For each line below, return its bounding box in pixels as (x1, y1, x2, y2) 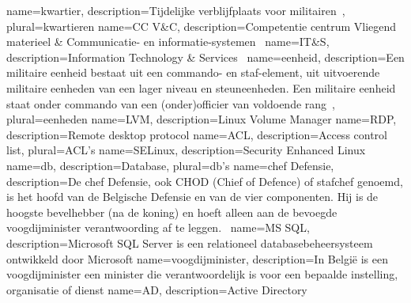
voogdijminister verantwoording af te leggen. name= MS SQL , (6, 219, 310, 236)
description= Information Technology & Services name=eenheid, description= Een (6, 48, 405, 65)
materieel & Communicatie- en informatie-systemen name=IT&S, (6, 33, 330, 50)
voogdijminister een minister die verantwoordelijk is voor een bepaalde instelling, (6, 266, 398, 282)
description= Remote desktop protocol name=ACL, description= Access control (6, 126, 387, 142)
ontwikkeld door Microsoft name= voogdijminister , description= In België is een (6, 250, 388, 267)
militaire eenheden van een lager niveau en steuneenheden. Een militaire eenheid (6, 79, 396, 96)
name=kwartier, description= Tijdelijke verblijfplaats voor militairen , (6, 2, 345, 18)
